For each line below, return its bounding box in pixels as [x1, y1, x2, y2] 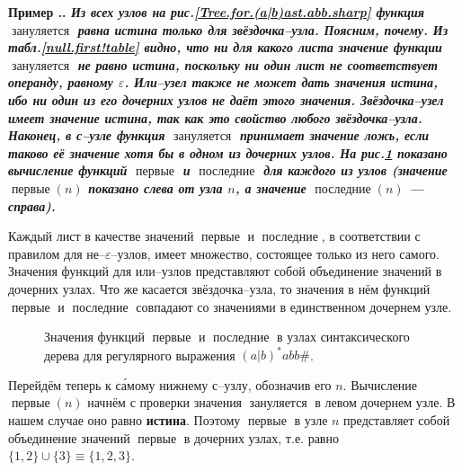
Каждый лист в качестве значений [8, 227, 194, 245]
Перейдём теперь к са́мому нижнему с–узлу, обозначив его [8, 375, 332, 394]
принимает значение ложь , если [239, 126, 430, 145]
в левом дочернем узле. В [315, 393, 456, 412]
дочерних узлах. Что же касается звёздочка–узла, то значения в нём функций [8, 279, 431, 298]
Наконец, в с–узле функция [8, 126, 165, 145]
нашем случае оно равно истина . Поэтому [8, 410, 241, 429]
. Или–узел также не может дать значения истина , [124, 73, 439, 92]
